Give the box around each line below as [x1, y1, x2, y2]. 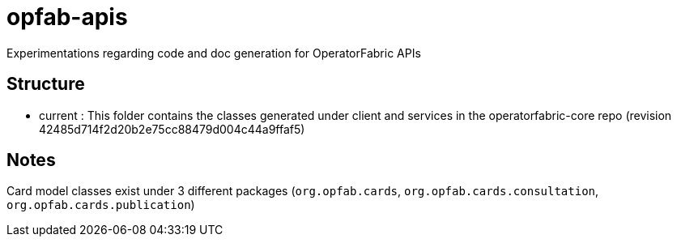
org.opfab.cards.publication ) [6, 198, 195, 212]
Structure [6, 74, 85, 95]
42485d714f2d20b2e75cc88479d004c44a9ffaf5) [39, 122, 305, 136]
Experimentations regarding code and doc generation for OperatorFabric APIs [6, 45, 421, 60]
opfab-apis [6, 3, 128, 31]
